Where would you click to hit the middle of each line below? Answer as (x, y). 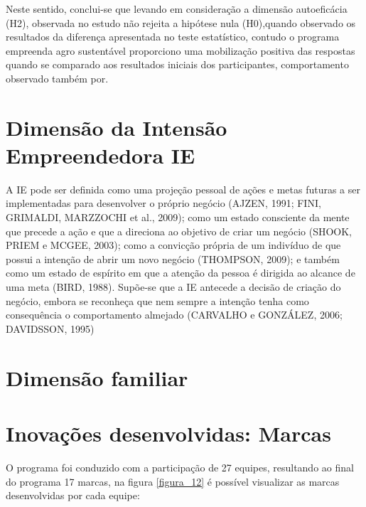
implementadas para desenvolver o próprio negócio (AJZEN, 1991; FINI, (163, 203)
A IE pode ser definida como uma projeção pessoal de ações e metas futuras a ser (183, 189)
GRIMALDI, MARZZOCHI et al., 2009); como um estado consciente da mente (178, 217)
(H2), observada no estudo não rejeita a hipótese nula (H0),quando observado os (181, 22)
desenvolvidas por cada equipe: (73, 495)
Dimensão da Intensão (117, 127)
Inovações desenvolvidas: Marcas (168, 433)
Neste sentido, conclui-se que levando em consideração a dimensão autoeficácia (177, 9)
